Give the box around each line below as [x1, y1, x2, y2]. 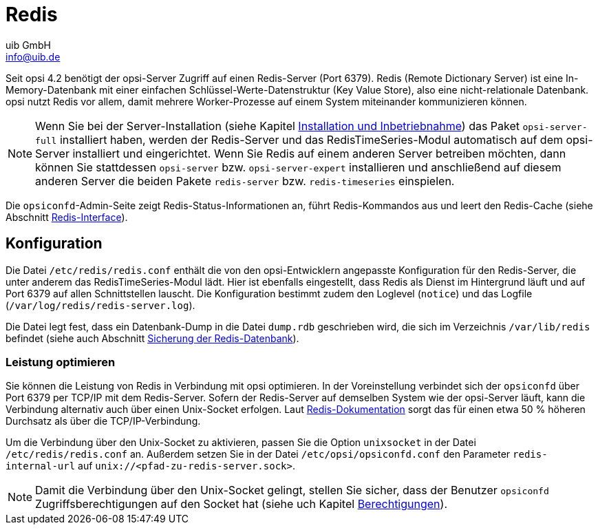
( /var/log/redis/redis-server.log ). [6, 299, 195, 311]
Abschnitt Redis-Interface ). [6, 211, 128, 223]
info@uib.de [6, 50, 61, 63]
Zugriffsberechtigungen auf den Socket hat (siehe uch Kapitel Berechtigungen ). [35, 497, 448, 511]
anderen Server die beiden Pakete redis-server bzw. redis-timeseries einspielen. [35, 173, 455, 188]
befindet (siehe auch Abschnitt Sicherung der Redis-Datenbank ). [6, 332, 299, 344]
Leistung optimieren [6, 354, 116, 369]
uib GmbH [6, 39, 51, 51]
